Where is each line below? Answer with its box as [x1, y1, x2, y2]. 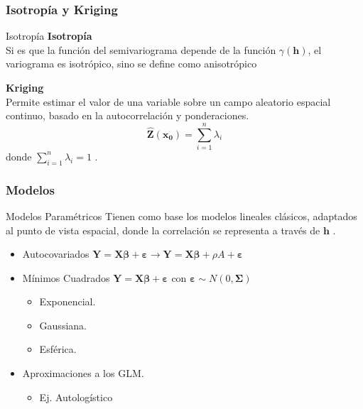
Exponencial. [39, 294, 96, 309]
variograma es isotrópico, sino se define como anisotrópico [6, 56, 257, 71]
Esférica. [39, 342, 77, 356]
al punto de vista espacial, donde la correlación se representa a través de [6, 222, 320, 237]
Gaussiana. [39, 317, 87, 332]
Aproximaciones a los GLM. [22, 366, 144, 381]
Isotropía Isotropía [6, 28, 92, 43]
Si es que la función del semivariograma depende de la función [6, 42, 276, 57]
